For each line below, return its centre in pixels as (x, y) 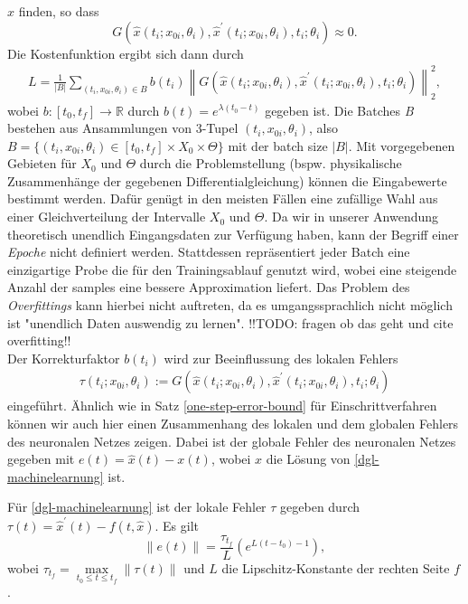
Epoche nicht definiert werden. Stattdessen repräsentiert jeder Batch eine (209, 252)
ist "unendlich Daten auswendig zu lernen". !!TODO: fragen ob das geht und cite (230, 322)
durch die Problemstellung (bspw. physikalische (271, 163)
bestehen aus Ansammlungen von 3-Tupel (123, 128)
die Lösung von (308, 459)
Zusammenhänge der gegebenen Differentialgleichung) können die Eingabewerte (227, 180)
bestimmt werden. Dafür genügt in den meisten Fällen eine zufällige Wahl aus (223, 198)
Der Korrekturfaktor (64, 358)
